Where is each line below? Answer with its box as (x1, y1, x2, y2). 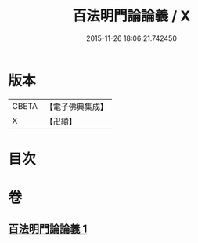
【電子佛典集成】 (45, 101, 108, 112)
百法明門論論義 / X (72, 7, 191, 25)
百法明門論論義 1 (8, 223, 88, 236)
